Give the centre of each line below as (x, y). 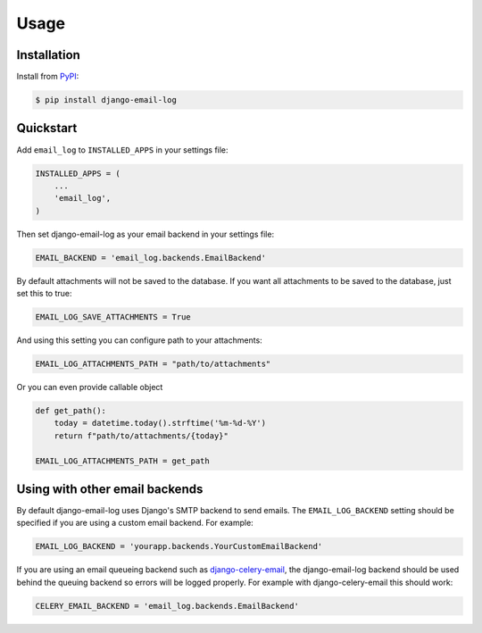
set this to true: (44, 294)
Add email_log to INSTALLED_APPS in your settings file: (122, 150)
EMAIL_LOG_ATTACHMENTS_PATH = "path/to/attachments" (153, 364)
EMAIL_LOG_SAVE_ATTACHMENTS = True (113, 317)
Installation (48, 55)
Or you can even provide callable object (90, 387)
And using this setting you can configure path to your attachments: (139, 340)
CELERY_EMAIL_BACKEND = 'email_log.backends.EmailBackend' (167, 606)
